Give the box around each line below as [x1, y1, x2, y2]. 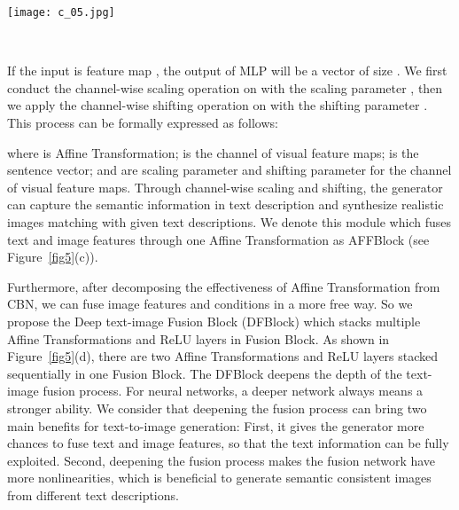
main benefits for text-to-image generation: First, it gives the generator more [7, 416, 424, 435]
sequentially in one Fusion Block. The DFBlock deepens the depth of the [7, 364, 402, 382]
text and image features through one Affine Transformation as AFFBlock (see [7, 230, 430, 248]
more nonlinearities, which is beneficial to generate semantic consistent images [7, 468, 432, 487]
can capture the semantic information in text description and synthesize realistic [7, 195, 444, 214]
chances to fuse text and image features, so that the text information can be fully [7, 434, 449, 452]
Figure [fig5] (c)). [7, 247, 98, 266]
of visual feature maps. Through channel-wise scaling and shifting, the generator [7, 177, 443, 196]
